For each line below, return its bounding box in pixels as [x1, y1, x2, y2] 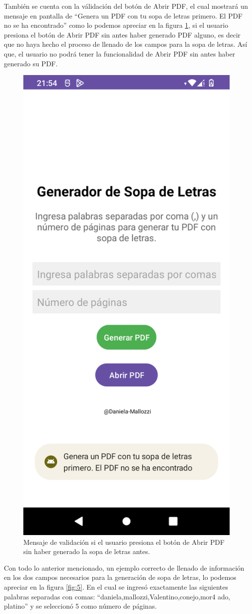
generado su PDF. [4, 58, 58, 68]
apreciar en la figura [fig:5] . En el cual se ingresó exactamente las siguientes [4, 581, 228, 592]
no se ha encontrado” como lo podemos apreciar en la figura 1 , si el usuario [4, 20, 228, 30]
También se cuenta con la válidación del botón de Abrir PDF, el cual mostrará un [4, 1, 248, 11]
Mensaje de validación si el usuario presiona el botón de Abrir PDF [23, 537, 225, 547]
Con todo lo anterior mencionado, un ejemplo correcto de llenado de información [4, 562, 245, 573]
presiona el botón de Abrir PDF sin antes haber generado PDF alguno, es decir [4, 29, 241, 39]
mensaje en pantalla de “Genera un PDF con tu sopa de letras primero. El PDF [4, 10, 243, 20]
